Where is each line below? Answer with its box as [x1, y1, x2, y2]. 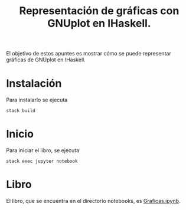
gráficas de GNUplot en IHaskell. [6, 56, 86, 63]
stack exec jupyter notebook [6, 158, 78, 165]
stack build [6, 108, 35, 114]
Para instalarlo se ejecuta [6, 96, 68, 104]
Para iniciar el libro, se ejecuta [6, 147, 80, 154]
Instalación [6, 77, 62, 90]
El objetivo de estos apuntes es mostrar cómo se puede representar [6, 50, 171, 57]
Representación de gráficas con [19, 4, 180, 18]
